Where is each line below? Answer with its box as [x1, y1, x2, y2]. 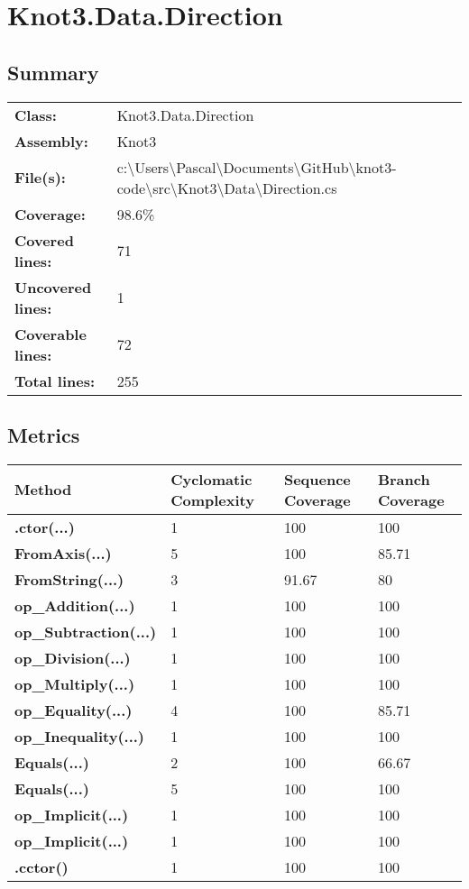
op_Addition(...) [14, 594, 135, 616]
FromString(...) [14, 568, 124, 590]
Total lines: [14, 370, 96, 391]
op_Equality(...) [14, 699, 133, 720]
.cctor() [14, 856, 69, 877]
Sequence [283, 468, 351, 490]
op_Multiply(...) [14, 673, 135, 694]
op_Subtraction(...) [14, 620, 157, 642]
